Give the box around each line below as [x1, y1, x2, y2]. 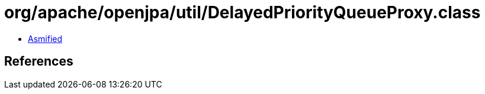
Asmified [28, 33, 63, 44]
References [4, 54, 73, 69]
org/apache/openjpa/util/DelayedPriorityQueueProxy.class [4, 2, 481, 22]
